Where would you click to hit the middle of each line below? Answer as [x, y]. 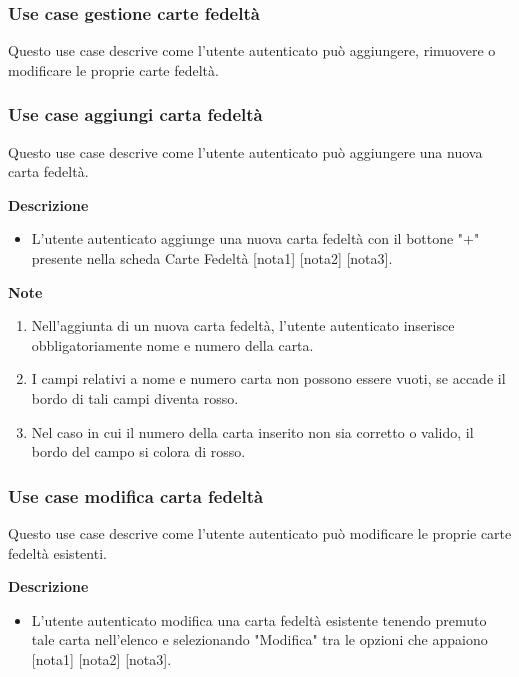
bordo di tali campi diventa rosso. [135, 397]
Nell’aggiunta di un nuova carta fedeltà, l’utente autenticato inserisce [243, 325]
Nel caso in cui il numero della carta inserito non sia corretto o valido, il [252, 431]
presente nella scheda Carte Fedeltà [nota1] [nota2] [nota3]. [212, 258]
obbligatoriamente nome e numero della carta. [172, 344]
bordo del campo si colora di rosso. [138, 451]
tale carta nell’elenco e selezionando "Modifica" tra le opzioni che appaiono [259, 639]
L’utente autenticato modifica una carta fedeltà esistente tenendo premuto [259, 619]
